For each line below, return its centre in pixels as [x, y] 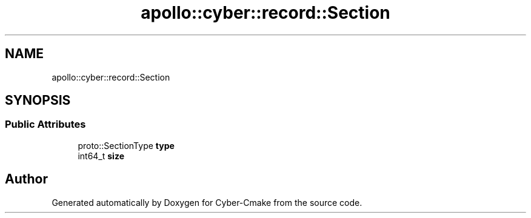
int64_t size [101, 156]
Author [26, 179]
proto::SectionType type [126, 145]
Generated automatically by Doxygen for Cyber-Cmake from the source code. [207, 202]
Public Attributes [45, 124]
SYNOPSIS [38, 101]
